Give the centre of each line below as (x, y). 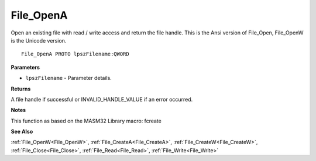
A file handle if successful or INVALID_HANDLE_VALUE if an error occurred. (102, 99)
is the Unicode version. (39, 40)
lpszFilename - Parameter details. (69, 78)
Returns (21, 89)
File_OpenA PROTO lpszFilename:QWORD (75, 54)
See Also (22, 132)
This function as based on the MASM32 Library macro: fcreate (86, 121)
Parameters (25, 67)
